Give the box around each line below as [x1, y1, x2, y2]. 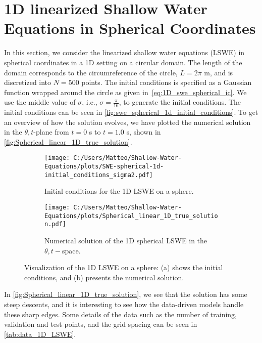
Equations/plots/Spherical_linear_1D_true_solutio [44, 212, 218, 220]
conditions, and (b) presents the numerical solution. [24, 272, 184, 282]
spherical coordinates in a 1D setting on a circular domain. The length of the [4, 57, 242, 67]
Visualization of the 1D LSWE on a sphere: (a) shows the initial [24, 262, 223, 273]
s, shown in [126, 126, 161, 137]
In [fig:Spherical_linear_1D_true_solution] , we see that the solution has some [4, 289, 247, 299]
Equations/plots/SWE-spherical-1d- [44, 163, 164, 170]
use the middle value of [4, 97, 76, 107]
